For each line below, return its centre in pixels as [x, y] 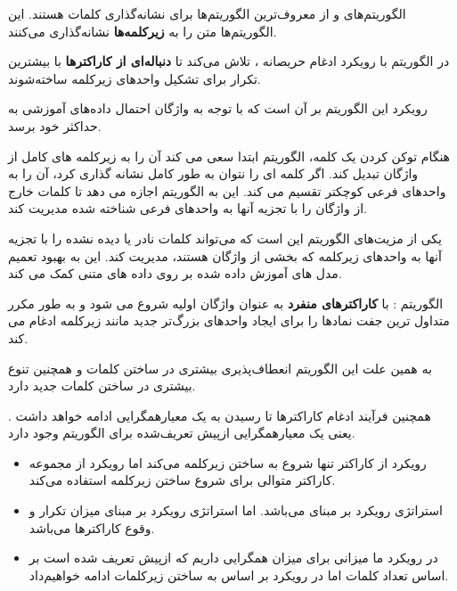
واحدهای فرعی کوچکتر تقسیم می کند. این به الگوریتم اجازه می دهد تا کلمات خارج [227, 190]
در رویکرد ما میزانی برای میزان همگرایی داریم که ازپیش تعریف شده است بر [233, 558]
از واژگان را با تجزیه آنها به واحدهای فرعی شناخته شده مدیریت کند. [188, 208]
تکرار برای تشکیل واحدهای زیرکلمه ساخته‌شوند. [135, 78]
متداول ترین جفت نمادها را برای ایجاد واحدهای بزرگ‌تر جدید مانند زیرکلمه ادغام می [229, 320]
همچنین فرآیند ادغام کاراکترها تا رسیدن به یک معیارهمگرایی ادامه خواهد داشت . [220, 415]
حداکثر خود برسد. [55, 125]
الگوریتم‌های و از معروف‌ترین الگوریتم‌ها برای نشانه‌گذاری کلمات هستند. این [207, 13]
